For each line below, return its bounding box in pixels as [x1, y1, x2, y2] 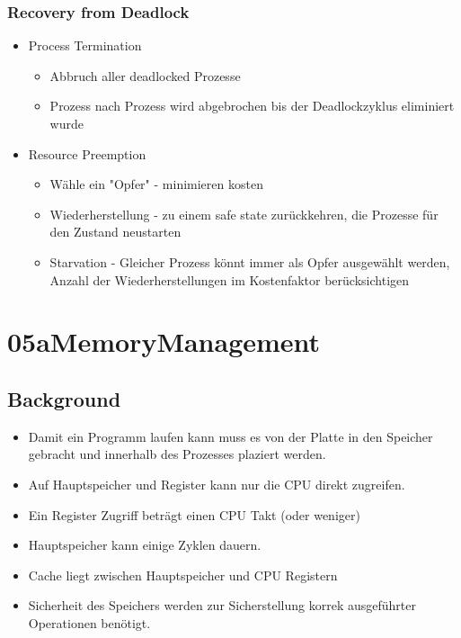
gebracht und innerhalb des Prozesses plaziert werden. [28, 445, 326, 463]
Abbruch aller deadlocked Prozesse [49, 66, 241, 85]
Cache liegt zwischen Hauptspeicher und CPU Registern [28, 565, 338, 584]
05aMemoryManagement [7, 323, 321, 360]
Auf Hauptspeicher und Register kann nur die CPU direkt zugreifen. [28, 474, 405, 493]
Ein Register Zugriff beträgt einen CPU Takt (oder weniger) [28, 505, 360, 524]
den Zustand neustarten [49, 222, 182, 241]
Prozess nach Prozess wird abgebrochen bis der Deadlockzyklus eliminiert [49, 96, 455, 115]
